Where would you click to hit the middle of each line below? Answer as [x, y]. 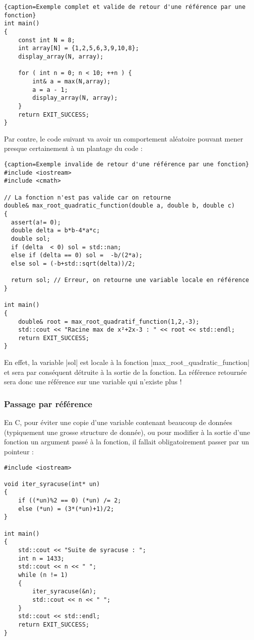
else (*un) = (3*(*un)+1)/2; [66, 509]
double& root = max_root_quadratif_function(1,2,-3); [109, 321]
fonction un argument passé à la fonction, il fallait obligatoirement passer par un [127, 442]
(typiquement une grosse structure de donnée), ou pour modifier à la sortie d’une [127, 432]
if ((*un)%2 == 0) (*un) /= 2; [70, 501]
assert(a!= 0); [36, 222]
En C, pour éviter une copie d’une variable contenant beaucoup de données [118, 422]
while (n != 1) [43, 575]
